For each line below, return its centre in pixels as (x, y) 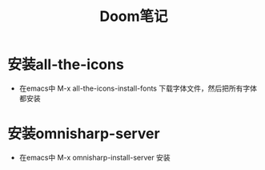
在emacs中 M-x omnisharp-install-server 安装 (94, 157)
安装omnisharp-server (84, 134)
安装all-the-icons (66, 65)
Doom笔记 (134, 16)
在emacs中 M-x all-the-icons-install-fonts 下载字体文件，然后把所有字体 (138, 88)
